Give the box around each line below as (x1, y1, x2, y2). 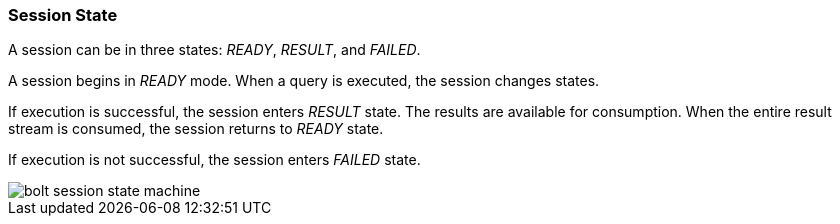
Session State (8, 5, 118, 25)
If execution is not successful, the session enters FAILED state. (8, 151, 421, 169)
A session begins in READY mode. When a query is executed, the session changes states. (8, 72, 600, 90)
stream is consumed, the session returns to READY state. (8, 120, 384, 138)
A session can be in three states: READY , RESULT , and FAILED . (8, 41, 421, 59)
